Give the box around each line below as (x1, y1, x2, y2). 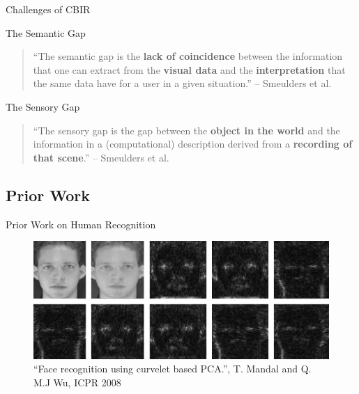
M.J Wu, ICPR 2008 (33, 375, 121, 390)
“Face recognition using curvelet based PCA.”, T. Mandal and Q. (33, 361, 312, 376)
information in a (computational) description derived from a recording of (33, 136, 353, 151)
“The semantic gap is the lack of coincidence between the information (33, 49, 343, 63)
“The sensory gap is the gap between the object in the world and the (33, 123, 340, 137)
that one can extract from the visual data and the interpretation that (33, 62, 346, 77)
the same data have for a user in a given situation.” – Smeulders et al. (33, 76, 332, 90)
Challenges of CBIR (6, 2, 91, 16)
